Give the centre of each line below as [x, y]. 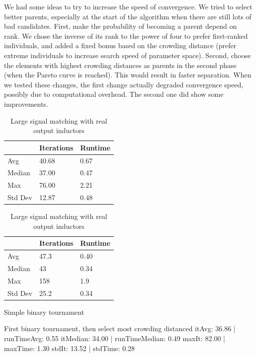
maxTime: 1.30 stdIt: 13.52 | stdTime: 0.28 [70, 348]
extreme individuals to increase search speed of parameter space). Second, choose [128, 55]
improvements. [26, 104]
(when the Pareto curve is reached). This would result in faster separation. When [128, 75]
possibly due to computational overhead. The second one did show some [114, 94]
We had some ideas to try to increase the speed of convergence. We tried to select [128, 6]
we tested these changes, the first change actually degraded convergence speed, [124, 84]
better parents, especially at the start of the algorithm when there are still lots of [128, 16]
